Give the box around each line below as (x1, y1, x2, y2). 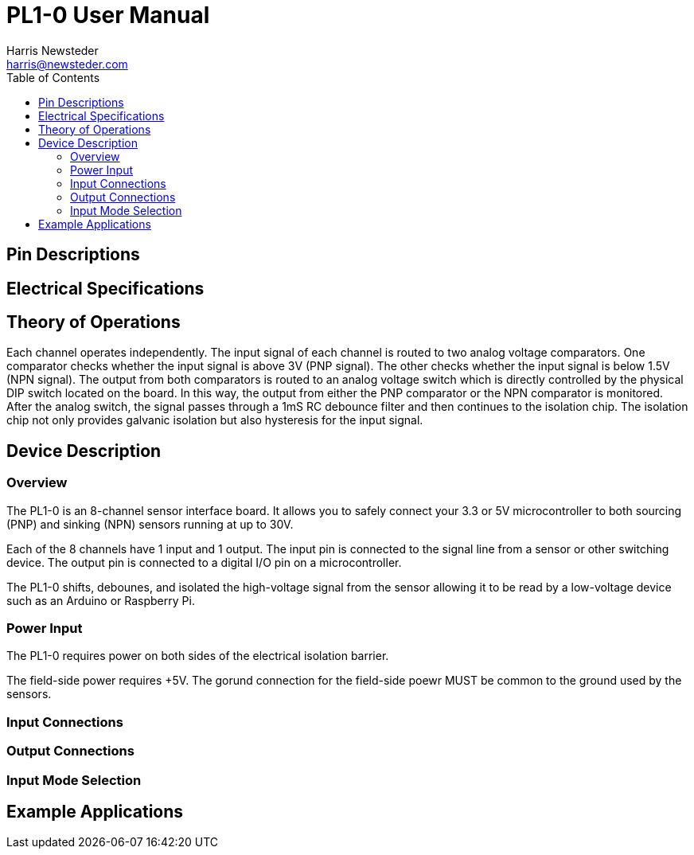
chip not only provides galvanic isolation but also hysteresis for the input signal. (6, 413, 423, 427)
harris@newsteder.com (6, 57, 128, 71)
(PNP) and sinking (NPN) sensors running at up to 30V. (6, 517, 294, 531)
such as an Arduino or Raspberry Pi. (6, 593, 195, 607)
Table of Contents (6, 70, 100, 84)
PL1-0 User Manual (6, 2, 210, 29)
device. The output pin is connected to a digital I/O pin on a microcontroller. (6, 555, 402, 569)
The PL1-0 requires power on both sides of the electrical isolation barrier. (6, 649, 389, 663)
